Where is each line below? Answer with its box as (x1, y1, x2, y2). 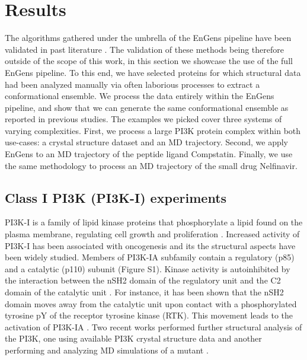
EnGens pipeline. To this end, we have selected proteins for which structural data (5, 66, 301, 78)
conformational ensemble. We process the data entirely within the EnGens (5, 90, 274, 102)
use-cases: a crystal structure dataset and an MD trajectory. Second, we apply (5, 136, 289, 148)
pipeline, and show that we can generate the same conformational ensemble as (5, 101, 289, 113)
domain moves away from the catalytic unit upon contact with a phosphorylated (5, 297, 297, 310)
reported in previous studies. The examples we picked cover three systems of (5, 113, 282, 125)
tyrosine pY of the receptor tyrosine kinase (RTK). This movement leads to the (5, 309, 293, 321)
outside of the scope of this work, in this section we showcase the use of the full (5, 55, 293, 67)
